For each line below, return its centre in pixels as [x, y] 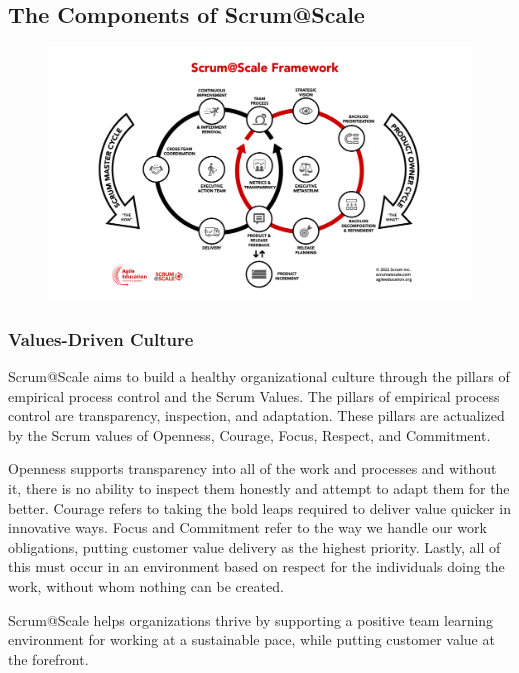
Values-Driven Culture [101, 338]
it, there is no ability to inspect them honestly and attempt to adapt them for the [259, 487]
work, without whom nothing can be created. [146, 585]
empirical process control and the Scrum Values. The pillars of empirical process [254, 395]
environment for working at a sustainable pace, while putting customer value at [251, 639]
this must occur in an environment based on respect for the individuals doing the [256, 566]
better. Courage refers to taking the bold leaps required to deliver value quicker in [259, 507]
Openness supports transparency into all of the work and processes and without [252, 468]
